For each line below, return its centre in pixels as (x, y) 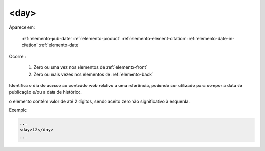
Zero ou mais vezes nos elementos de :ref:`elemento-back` (93, 74)
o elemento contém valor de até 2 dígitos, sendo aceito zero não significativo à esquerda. (100, 101)
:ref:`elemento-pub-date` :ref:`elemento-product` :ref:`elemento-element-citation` (104, 38)
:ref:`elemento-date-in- (211, 38)
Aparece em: (22, 27)
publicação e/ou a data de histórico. (45, 92)
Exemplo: (18, 110)
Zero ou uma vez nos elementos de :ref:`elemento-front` (91, 67)
